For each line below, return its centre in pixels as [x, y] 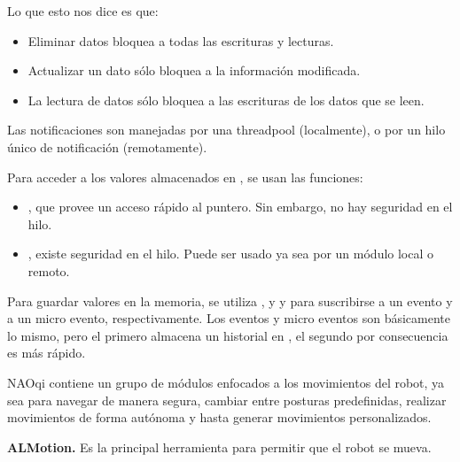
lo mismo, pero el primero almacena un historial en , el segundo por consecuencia [228, 335]
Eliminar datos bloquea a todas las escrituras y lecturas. [181, 40]
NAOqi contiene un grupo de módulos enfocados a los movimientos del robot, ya [226, 382]
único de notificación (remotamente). [107, 146]
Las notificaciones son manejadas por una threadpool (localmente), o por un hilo [226, 130]
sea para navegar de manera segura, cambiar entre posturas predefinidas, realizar [227, 400]
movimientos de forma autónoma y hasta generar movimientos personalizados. [219, 417]
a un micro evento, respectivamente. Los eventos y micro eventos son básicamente [229, 318]
